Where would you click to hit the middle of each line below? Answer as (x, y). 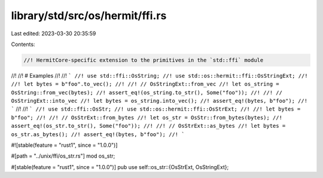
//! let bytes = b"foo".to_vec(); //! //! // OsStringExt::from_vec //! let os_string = (145, 84)
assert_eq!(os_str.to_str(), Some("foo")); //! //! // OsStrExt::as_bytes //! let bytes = (148, 126)
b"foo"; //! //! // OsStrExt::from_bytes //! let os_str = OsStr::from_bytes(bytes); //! (147, 117)
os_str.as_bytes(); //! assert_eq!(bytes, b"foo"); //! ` (98, 134)
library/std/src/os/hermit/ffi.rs (89, 16)
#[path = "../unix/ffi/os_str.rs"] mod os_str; (63, 156)
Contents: (23, 44)
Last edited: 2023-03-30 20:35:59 (54, 33)
